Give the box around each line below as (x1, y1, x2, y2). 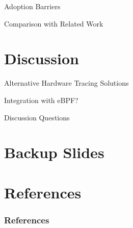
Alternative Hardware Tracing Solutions (4, 78, 129, 88)
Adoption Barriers (4, 1, 61, 11)
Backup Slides (4, 142, 104, 163)
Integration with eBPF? (4, 94, 78, 105)
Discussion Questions (4, 112, 70, 122)
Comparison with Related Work (4, 18, 103, 29)
